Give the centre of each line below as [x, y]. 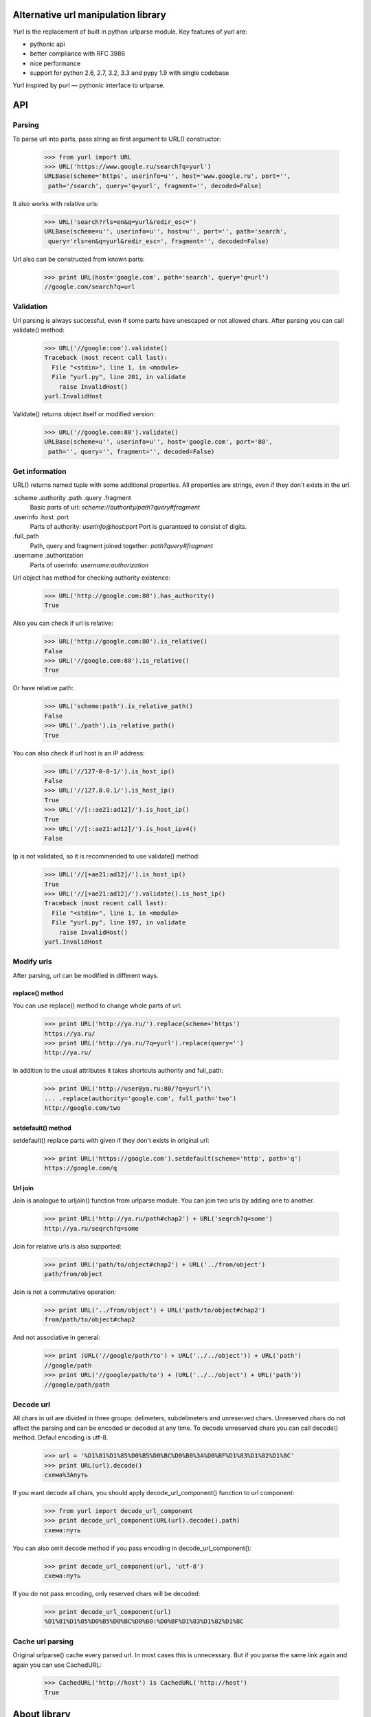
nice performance [55, 63]
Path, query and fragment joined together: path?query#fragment [121, 545]
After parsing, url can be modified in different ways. [86, 975]
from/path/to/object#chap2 [90, 1320]
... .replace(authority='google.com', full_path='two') [140, 1098]
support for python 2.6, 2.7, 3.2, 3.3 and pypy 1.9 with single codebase [130, 73]
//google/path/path [77, 1385]
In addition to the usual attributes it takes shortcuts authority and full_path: [118, 1071]
